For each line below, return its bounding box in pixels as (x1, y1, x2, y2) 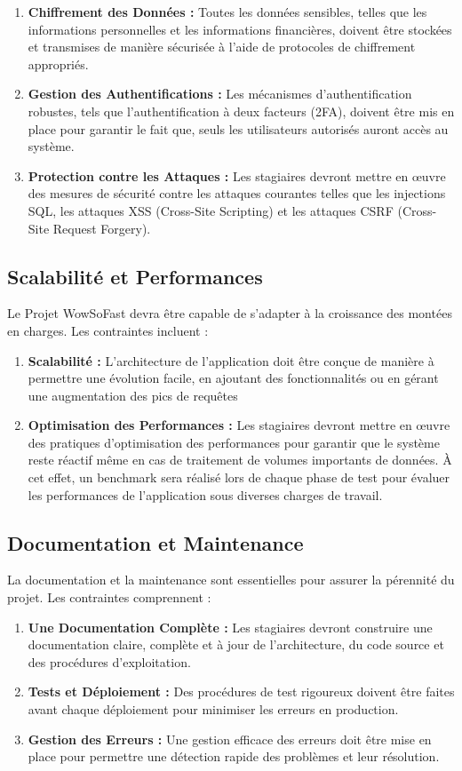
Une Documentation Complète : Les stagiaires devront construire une (28, 617, 433, 636)
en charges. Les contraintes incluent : (7, 321, 209, 339)
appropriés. (28, 54, 89, 73)
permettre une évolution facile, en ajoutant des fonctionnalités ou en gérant (28, 369, 439, 387)
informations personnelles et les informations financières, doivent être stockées (28, 20, 452, 38)
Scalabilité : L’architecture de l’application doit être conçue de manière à (28, 351, 434, 370)
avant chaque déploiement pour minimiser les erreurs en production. (28, 700, 399, 719)
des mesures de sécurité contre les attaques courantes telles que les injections (28, 184, 446, 203)
